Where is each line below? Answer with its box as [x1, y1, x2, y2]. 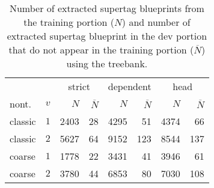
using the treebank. [66, 56, 148, 70]
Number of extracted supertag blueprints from [9, 1, 204, 15]
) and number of [121, 15, 191, 29]
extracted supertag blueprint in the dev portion [7, 29, 207, 43]
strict [68, 79, 91, 93]
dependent [108, 79, 151, 93]
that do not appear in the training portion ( [8, 43, 194, 56]
